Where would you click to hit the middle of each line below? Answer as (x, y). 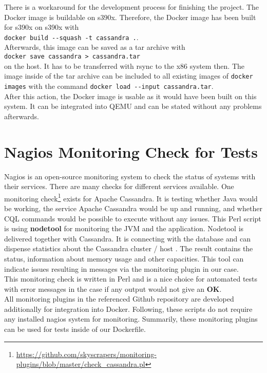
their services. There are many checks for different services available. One (119, 186)
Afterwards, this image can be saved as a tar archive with (95, 47)
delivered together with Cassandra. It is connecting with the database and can (127, 238)
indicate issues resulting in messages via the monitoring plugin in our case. (121, 268)
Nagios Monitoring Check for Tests (131, 151)
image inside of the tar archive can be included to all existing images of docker (129, 76)
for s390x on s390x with (42, 27)
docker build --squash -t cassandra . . (71, 37)
